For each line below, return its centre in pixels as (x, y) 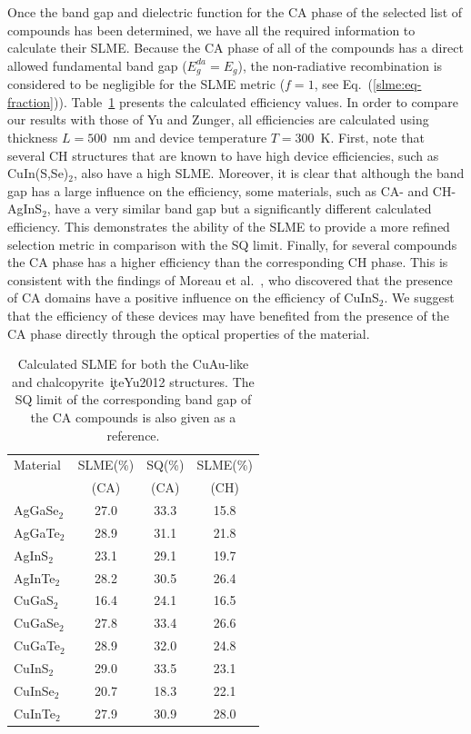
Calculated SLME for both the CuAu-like (133, 364)
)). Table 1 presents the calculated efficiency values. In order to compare (256, 101)
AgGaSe (36, 510)
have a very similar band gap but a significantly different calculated (243, 208)
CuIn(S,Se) (38, 173)
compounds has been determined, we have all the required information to (211, 30)
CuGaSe (36, 623)
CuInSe (34, 690)
